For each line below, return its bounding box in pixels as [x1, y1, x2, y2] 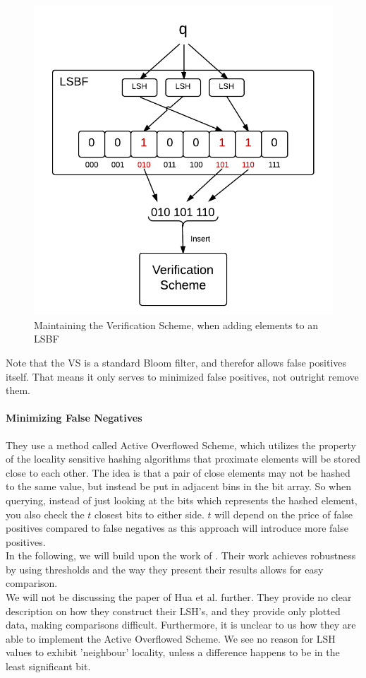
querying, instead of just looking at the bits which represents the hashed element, [6, 492, 358, 507]
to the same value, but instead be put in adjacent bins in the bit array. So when [6, 479, 351, 494]
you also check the [6, 506, 85, 521]
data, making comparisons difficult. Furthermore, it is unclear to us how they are [6, 617, 356, 632]
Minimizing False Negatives [6, 410, 142, 425]
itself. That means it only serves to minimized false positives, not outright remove [6, 369, 359, 383]
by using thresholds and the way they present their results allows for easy [6, 561, 324, 576]
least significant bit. [6, 659, 91, 674]
